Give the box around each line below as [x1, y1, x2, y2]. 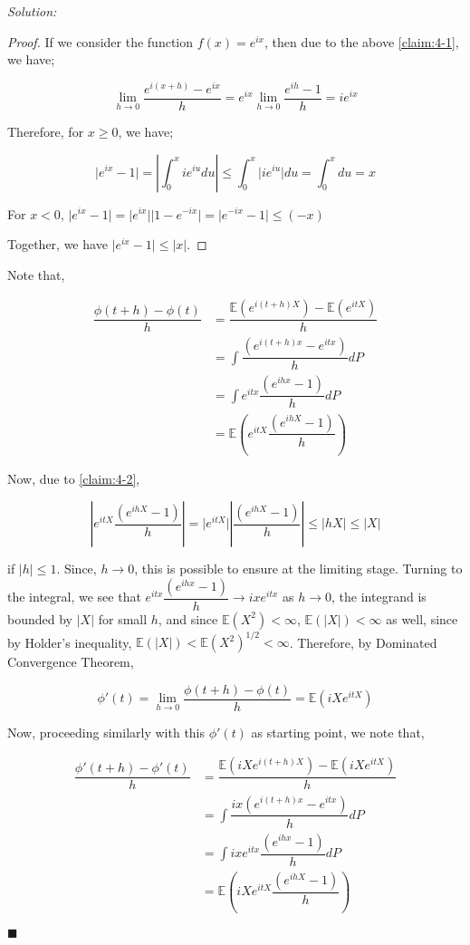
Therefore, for [7, 121, 84, 140]
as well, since [386, 609, 458, 628]
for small [98, 609, 148, 628]
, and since [158, 609, 218, 628]
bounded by [7, 609, 72, 628]
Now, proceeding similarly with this [7, 722, 206, 741]
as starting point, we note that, [251, 722, 425, 741]
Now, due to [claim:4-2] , [7, 469, 140, 488]
